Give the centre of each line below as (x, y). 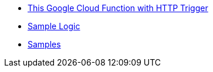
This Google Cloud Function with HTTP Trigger (118, 8)
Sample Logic (54, 26)
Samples (44, 44)
